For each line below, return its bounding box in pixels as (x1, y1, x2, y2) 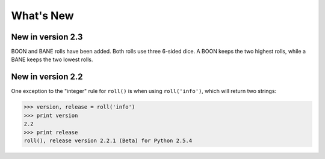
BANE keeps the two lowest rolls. (11, 56, 93, 63)
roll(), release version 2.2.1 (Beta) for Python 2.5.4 (23, 137, 193, 144)
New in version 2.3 (11, 32, 83, 42)
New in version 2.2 (11, 72, 83, 82)
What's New (11, 9, 75, 22)
